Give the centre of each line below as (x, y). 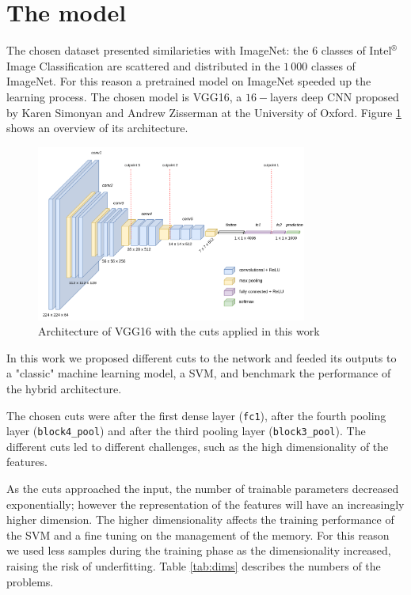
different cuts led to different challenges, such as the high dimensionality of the (198, 446)
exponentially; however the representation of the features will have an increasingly (205, 504)
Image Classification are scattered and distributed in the (143, 65)
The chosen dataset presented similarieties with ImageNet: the (158, 50)
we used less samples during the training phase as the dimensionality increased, (199, 550)
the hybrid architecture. (64, 388)
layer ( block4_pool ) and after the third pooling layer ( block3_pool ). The (186, 431)
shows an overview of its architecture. (97, 128)
